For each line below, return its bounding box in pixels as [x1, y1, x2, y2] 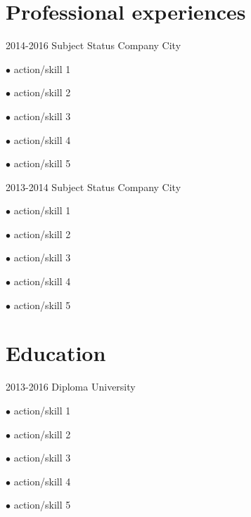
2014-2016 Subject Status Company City [6, 38, 181, 53]
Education [6, 339, 106, 367]
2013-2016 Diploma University [6, 379, 136, 394]
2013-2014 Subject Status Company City [6, 179, 181, 194]
